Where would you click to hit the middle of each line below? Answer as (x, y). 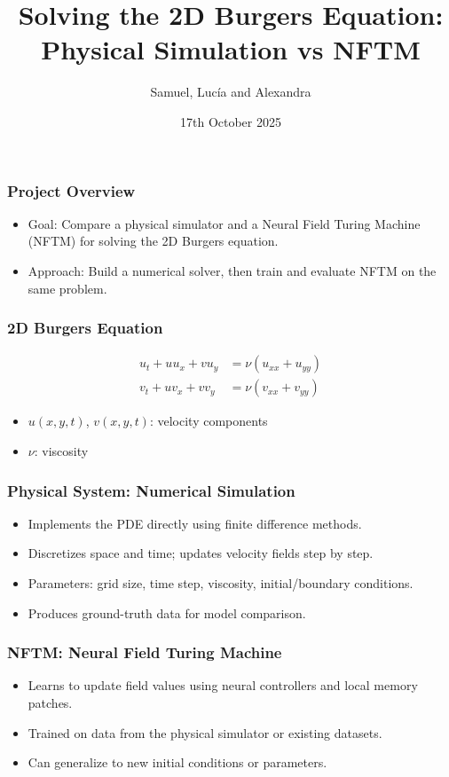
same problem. (67, 288)
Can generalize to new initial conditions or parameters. (177, 762)
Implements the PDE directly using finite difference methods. (195, 523)
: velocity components (209, 421)
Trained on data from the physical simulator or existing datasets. (205, 732)
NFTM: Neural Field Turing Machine (145, 652)
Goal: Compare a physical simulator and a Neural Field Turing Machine (224, 223)
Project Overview (71, 190)
